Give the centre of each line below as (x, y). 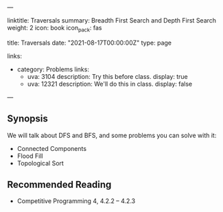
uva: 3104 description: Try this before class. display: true (108, 76)
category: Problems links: (53, 69)
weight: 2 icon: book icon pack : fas (55, 29)
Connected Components (52, 148)
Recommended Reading (59, 185)
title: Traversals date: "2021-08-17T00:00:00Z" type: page (89, 43)
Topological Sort (40, 163)
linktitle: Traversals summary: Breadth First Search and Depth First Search (112, 20)
